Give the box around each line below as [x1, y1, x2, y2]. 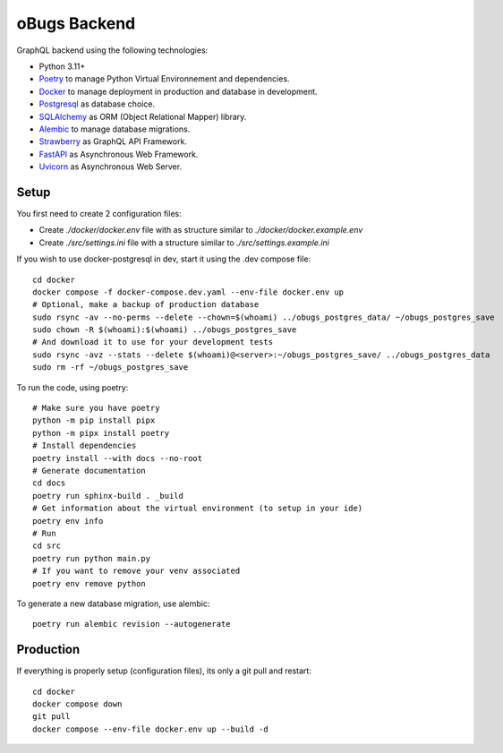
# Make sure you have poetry [32, 403, 160, 414]
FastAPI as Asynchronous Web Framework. [38, 149, 199, 159]
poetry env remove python [32, 578, 147, 588]
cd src [32, 541, 62, 551]
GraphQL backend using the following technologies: [16, 45, 209, 56]
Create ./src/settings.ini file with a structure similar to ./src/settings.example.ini [38, 237, 330, 248]
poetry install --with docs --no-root [32, 453, 203, 463]
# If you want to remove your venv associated [32, 566, 241, 577]
